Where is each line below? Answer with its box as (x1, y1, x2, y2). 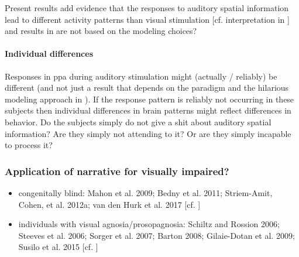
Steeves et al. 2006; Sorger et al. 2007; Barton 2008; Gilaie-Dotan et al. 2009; (18, 229, 295, 241)
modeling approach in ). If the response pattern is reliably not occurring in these (5, 92, 294, 105)
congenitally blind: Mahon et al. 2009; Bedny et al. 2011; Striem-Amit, (18, 186, 273, 198)
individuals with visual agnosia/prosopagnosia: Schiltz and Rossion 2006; (18, 218, 280, 230)
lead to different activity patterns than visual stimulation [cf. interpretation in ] (5, 13, 290, 25)
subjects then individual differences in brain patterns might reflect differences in (5, 104, 291, 116)
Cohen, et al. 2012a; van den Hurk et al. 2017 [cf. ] (18, 198, 201, 210)
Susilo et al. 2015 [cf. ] (18, 241, 98, 253)
